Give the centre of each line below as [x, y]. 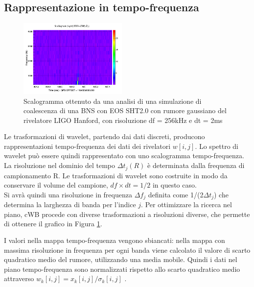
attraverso [19, 278]
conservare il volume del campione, [56, 185]
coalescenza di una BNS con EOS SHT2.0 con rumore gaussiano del [125, 110]
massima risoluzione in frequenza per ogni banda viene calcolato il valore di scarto [127, 250]
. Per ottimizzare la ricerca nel [186, 204]
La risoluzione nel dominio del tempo [60, 165]
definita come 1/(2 [176, 194]
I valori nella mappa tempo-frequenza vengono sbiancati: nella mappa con [115, 240]
